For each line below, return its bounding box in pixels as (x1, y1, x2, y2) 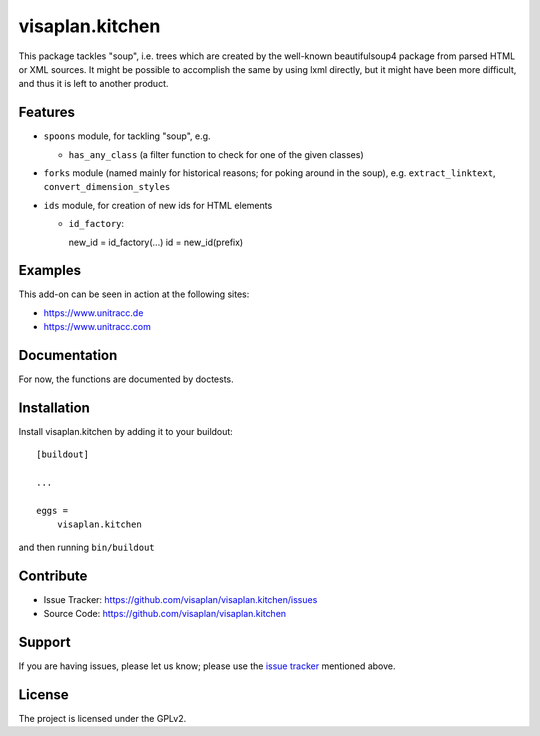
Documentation (18, 347, 118, 364)
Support (18, 633, 71, 650)
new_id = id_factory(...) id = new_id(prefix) (68, 236, 244, 248)
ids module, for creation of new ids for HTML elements (43, 199, 273, 211)
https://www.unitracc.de (43, 306, 144, 319)
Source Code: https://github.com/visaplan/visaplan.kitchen (43, 608, 287, 620)
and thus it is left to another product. (18, 78, 169, 90)
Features (18, 104, 75, 121)
